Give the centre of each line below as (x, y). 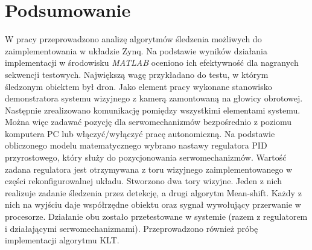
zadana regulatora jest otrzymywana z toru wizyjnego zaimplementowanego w (149, 169)
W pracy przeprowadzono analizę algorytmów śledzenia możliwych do (133, 39)
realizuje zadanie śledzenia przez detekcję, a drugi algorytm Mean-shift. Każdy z (153, 192)
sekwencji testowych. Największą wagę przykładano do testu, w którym (137, 74)
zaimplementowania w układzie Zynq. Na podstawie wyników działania (136, 50)
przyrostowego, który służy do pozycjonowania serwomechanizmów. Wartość (146, 157)
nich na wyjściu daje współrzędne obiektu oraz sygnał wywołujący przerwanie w (153, 204)
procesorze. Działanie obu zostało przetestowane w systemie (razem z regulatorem (156, 216)
